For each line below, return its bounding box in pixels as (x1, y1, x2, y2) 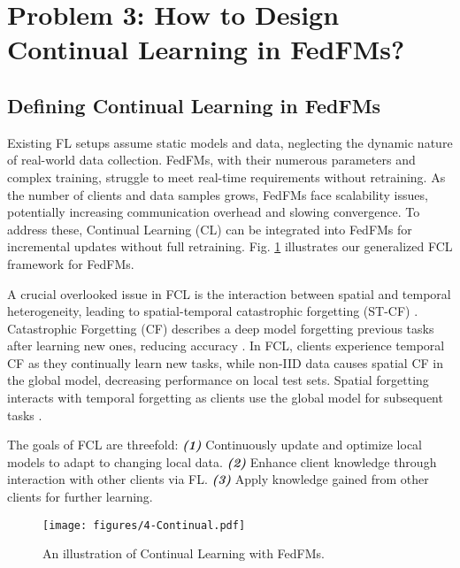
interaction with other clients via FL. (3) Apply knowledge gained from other (7, 470, 429, 488)
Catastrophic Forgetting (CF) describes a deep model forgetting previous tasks (7, 319, 434, 337)
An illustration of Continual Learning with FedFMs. (42, 544, 325, 563)
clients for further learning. (7, 487, 153, 506)
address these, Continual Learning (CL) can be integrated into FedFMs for (7, 219, 412, 238)
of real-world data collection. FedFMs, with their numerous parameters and (7, 150, 416, 169)
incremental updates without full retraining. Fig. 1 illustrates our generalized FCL (7, 237, 453, 256)
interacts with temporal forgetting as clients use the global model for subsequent (7, 388, 443, 407)
